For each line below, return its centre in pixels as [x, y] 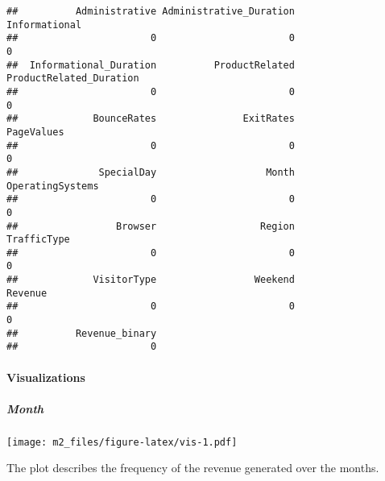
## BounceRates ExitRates [151, 119]
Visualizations [46, 377]
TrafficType [38, 240]
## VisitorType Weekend [151, 280]
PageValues [35, 132]
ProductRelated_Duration [73, 79]
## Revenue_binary [82, 333]
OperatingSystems [53, 186]
